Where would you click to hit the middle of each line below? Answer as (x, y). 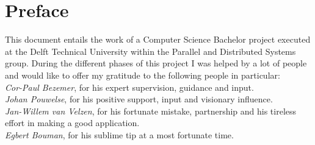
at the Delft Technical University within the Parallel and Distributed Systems (150, 51)
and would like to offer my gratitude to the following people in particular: (143, 75)
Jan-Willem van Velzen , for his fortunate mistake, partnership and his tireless (151, 111)
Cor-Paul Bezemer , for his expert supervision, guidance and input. (129, 87)
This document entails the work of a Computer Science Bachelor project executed (158, 39)
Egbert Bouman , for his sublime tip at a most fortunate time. (119, 134)
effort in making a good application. (72, 123)
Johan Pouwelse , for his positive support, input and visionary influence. (139, 99)
